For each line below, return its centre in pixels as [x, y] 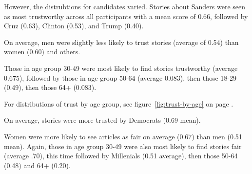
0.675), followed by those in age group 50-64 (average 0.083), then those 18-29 [120, 77]
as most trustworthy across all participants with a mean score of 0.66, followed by [126, 16]
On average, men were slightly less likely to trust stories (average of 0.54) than [121, 42]
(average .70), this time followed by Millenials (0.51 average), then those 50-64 [121, 156]
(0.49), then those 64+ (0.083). [50, 87]
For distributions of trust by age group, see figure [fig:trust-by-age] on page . [119, 103]
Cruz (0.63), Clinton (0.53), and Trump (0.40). [74, 26]
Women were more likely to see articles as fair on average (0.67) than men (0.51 [123, 136]
